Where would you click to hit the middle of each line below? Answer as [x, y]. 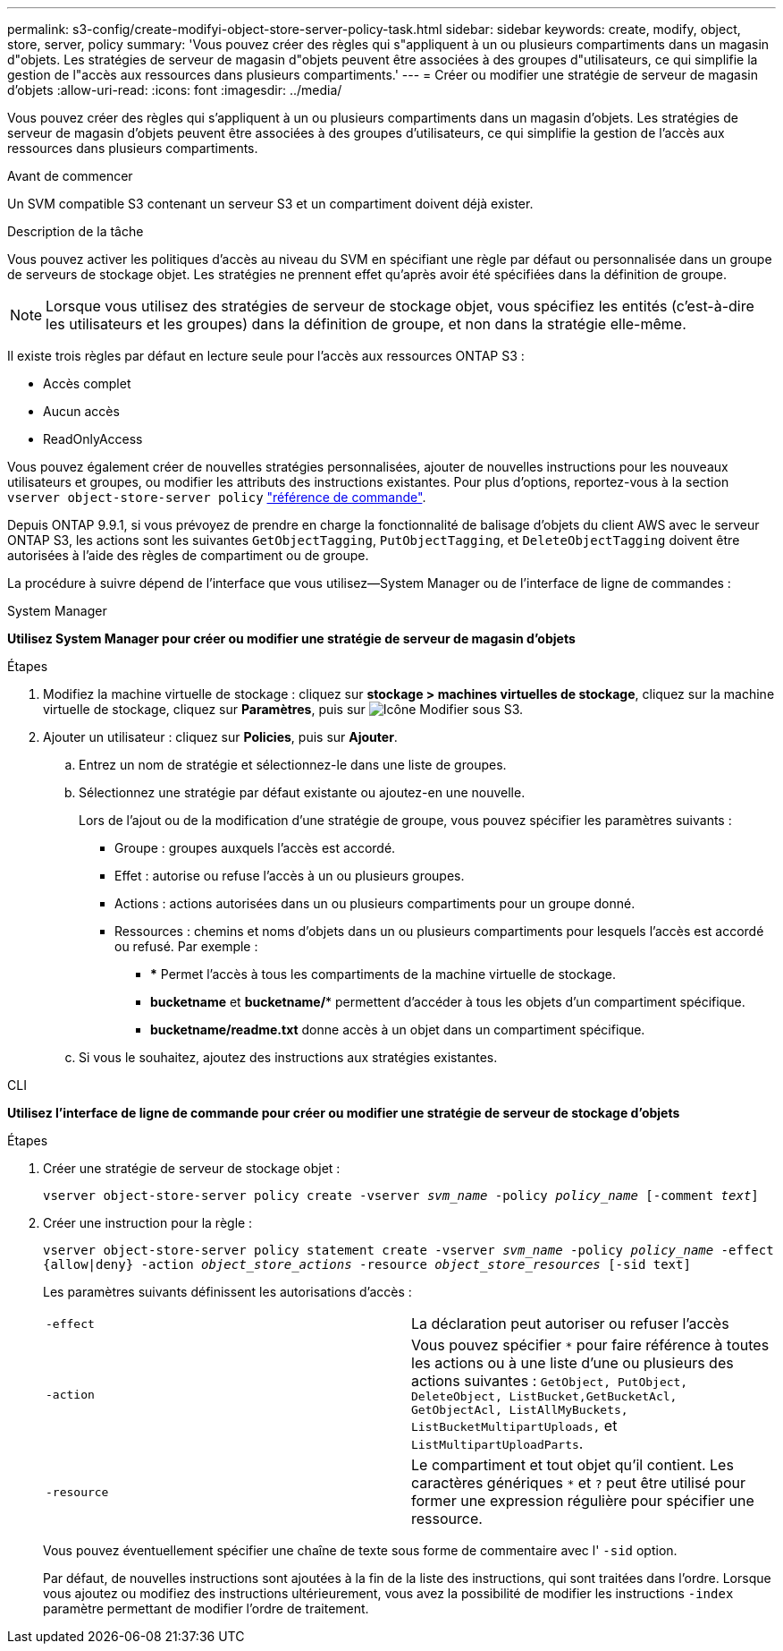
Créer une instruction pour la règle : [148, 1223]
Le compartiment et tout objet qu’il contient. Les [573, 1465]
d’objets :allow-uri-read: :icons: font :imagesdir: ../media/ [175, 90]
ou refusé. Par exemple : [186, 946]
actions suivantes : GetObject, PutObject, [550, 1381]
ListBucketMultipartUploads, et [514, 1425]
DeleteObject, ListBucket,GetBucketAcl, [544, 1396]
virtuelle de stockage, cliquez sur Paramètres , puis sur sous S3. [283, 709]
